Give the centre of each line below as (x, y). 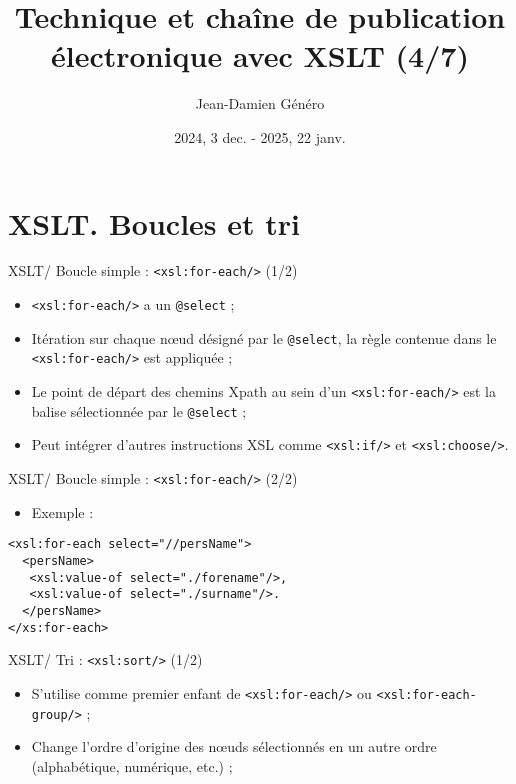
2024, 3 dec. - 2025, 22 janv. (260, 136)
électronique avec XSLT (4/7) (260, 55)
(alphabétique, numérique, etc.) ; (132, 765)
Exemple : (62, 511)
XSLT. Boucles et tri (154, 222)
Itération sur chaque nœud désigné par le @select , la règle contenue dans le (264, 337)
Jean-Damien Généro (260, 103)
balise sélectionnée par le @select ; (139, 410)
